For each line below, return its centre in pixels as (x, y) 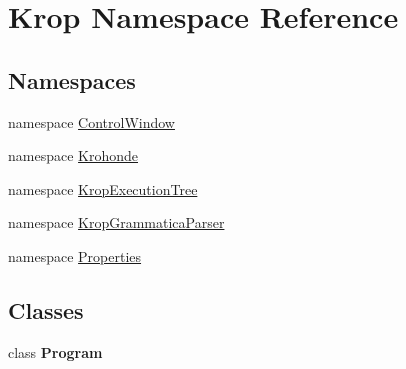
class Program (55, 351)
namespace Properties (75, 255)
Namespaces (72, 79)
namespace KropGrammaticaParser (116, 222)
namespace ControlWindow (91, 121)
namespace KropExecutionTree (103, 188)
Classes (46, 309)
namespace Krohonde (73, 155)
